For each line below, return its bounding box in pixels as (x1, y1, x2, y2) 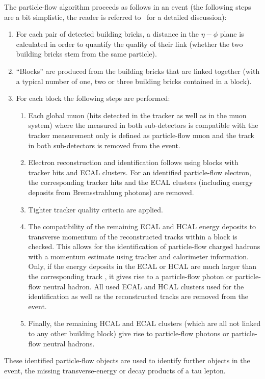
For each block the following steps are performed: (16, 93, 170, 103)
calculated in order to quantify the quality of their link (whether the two (16, 38, 243, 49)
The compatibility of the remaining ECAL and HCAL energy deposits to (28, 221, 256, 232)
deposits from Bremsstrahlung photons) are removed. (28, 186, 194, 197)
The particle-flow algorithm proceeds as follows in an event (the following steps (4, 2, 251, 12)
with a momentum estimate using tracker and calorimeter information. (28, 251, 249, 261)
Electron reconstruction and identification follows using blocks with (28, 157, 238, 168)
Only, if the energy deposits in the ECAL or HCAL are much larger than (28, 261, 256, 272)
